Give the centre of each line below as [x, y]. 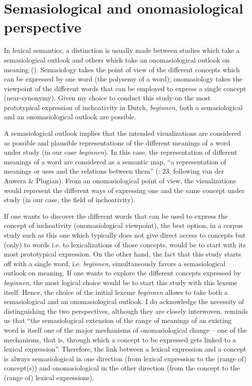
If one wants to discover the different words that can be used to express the [116, 216]
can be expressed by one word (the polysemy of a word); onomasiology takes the [123, 79]
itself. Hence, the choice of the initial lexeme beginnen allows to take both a [116, 292]
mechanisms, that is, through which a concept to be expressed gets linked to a [120, 339]
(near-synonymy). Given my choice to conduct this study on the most [107, 98]
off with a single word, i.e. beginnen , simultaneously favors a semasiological [115, 263]
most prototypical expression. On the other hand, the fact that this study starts [123, 254]
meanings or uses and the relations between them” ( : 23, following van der [114, 171]
